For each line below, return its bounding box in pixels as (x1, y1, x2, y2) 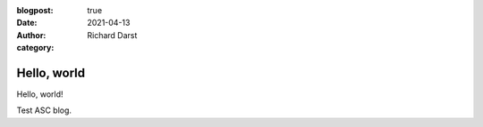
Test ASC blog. (16, 105, 72, 115)
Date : (16, 18, 38, 28)
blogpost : (16, 5, 54, 15)
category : (16, 43, 55, 53)
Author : (16, 29, 47, 40)
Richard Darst (87, 29, 138, 40)
